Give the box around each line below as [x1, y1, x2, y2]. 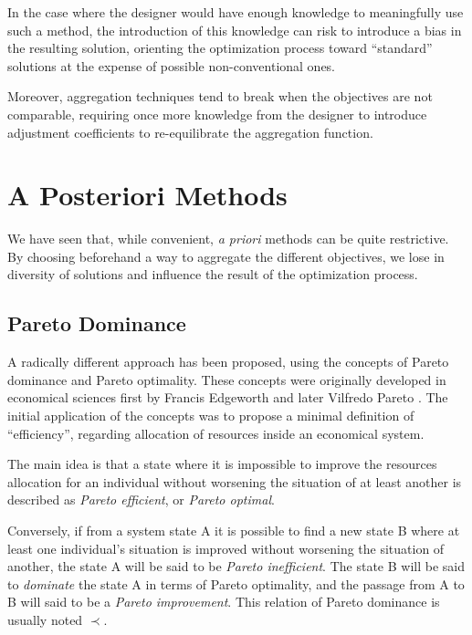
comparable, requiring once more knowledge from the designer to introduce [7, 104, 427, 123]
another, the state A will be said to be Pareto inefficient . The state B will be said [7, 557, 465, 576]
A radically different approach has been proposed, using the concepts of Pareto [7, 352, 449, 371]
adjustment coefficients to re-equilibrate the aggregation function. [7, 122, 373, 141]
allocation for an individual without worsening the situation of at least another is [7, 472, 462, 491]
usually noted [7, 609, 83, 629]
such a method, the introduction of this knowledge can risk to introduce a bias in [7, 20, 462, 39]
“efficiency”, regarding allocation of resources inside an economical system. [7, 423, 425, 442]
